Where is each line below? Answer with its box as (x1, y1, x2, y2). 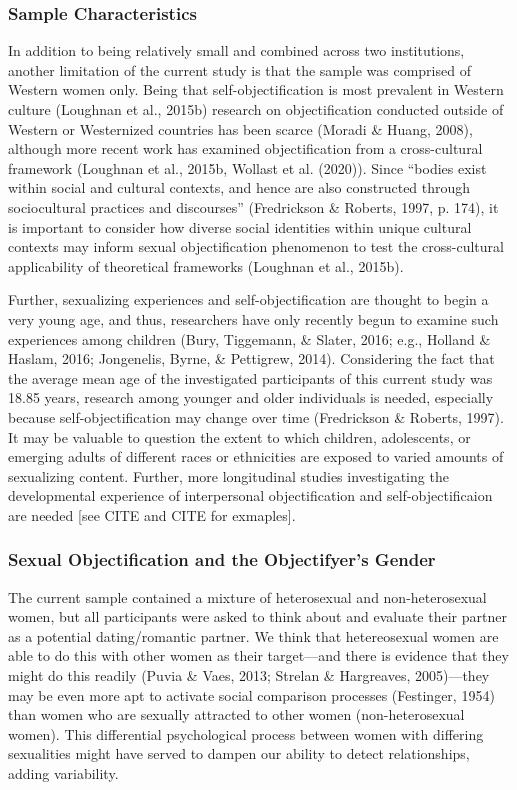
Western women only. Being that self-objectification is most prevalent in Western (8, 79, 504, 100)
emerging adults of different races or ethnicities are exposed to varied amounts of (8, 446, 504, 467)
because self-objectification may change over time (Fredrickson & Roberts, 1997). (8, 406, 504, 427)
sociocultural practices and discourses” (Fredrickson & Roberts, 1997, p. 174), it (8, 196, 499, 217)
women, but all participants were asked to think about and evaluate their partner (8, 606, 507, 627)
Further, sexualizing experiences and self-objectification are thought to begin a (8, 289, 489, 310)
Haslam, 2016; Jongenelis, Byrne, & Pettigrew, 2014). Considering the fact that (8, 348, 495, 369)
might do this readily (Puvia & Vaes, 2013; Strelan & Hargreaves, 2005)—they (8, 665, 490, 686)
